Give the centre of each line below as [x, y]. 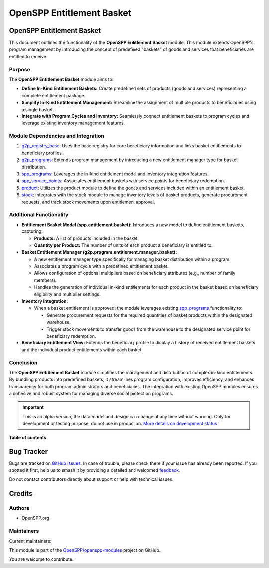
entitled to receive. [28, 56]
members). [45, 280]
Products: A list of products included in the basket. [86, 238]
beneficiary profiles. [42, 153]
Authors [19, 508]
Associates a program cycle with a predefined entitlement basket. [101, 266]
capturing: [32, 231]
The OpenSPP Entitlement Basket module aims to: [61, 79]
